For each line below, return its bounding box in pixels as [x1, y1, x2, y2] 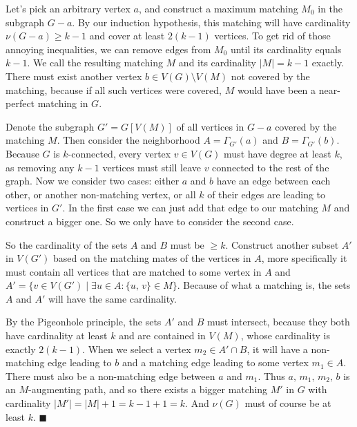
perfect [6, 96, 35, 111]
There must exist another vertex [6, 68, 142, 83]
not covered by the [231, 68, 310, 83]
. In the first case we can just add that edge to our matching [62, 200, 318, 215]
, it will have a [247, 341, 308, 356]
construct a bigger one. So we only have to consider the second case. [6, 213, 294, 228]
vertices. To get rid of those [214, 28, 331, 43]
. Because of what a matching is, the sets [177, 278, 351, 292]
